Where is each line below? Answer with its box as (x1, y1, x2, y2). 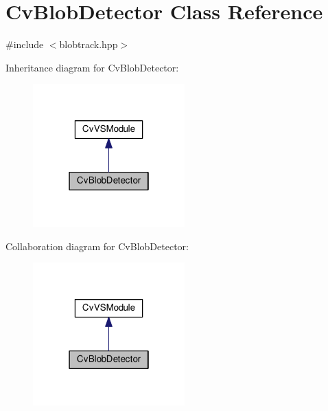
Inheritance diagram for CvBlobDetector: (5, 60, 179, 74)
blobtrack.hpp (59, 37, 118, 52)
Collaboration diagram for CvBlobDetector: (5, 238, 189, 253)
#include (5, 37, 44, 52)
